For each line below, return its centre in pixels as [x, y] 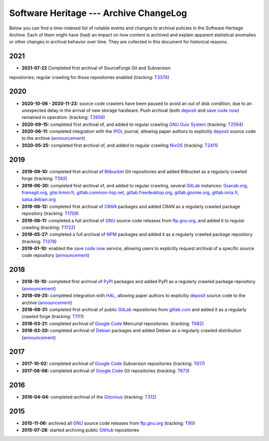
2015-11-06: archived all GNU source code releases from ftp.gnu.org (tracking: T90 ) [108, 423]
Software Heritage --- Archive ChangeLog [98, 13]
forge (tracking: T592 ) [44, 179]
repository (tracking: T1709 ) [50, 214]
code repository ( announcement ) [56, 255]
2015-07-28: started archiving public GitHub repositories [80, 430]
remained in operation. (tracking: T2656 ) [64, 117]
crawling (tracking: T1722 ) [49, 227]
